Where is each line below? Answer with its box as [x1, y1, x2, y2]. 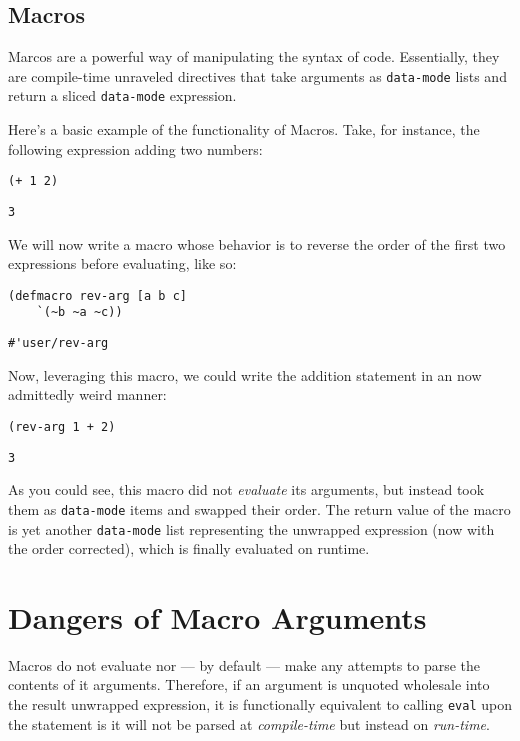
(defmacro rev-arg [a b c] [8, 288, 187, 303]
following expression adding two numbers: [8, 138, 263, 159]
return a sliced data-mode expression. [8, 85, 237, 106]
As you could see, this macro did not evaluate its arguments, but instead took [8, 479, 485, 500]
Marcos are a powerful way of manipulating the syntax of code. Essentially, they [8, 46, 500, 67]
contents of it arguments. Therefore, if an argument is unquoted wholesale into [8, 674, 490, 695]
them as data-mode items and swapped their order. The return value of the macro [8, 498, 511, 519]
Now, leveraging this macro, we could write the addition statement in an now [8, 364, 482, 385]
